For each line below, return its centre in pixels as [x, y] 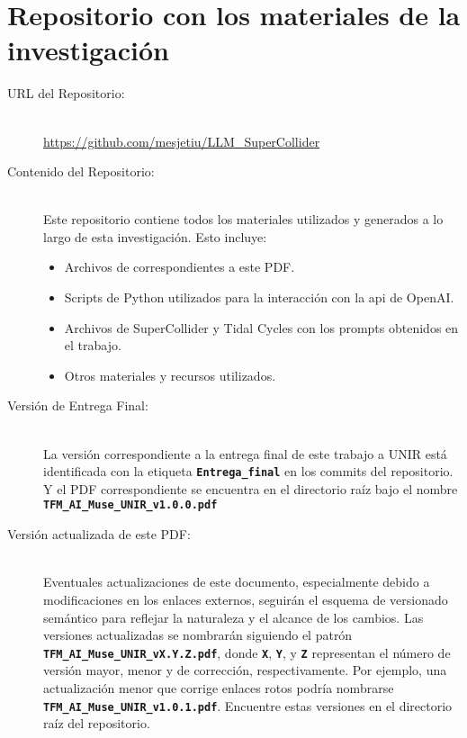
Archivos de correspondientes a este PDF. [180, 267]
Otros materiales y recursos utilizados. [170, 375]
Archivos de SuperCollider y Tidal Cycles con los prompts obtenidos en [261, 327]
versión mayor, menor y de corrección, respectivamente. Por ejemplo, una [245, 670]
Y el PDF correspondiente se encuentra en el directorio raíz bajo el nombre [251, 488]
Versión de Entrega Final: [78, 405]
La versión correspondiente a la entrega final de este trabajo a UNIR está [245, 453]
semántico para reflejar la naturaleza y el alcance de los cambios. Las [233, 617]
